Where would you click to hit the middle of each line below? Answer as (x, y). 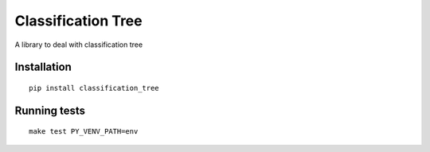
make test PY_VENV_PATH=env (84, 132)
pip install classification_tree (94, 88)
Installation (43, 67)
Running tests (50, 110)
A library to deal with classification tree (79, 45)
